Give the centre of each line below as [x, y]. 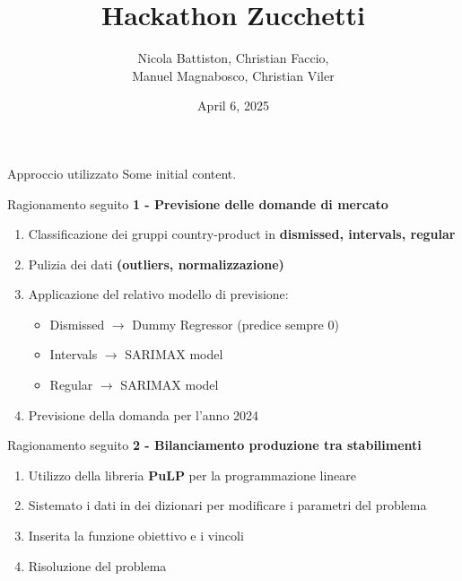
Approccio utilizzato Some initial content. [122, 173]
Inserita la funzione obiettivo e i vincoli [136, 536]
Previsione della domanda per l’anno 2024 [144, 414]
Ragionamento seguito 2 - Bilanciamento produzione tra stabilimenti [214, 445]
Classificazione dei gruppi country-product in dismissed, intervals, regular [242, 234]
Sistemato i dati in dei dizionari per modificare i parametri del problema [227, 505]
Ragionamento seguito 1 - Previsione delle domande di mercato [198, 203]
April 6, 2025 [233, 106]
